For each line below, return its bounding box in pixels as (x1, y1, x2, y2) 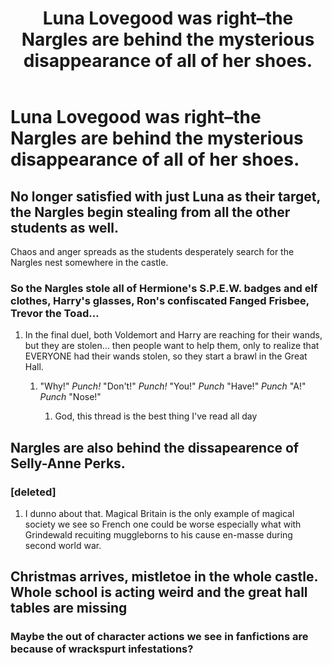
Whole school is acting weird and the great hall (10, 584, 308, 601)
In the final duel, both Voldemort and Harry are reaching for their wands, (24, 329, 323, 341)
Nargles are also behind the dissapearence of (10, 439, 300, 456)
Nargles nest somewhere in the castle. (10, 257, 169, 268)
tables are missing (10, 600, 128, 617)
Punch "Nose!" (39, 391, 102, 403)
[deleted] (10, 485, 57, 499)
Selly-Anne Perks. (10, 455, 126, 472)
